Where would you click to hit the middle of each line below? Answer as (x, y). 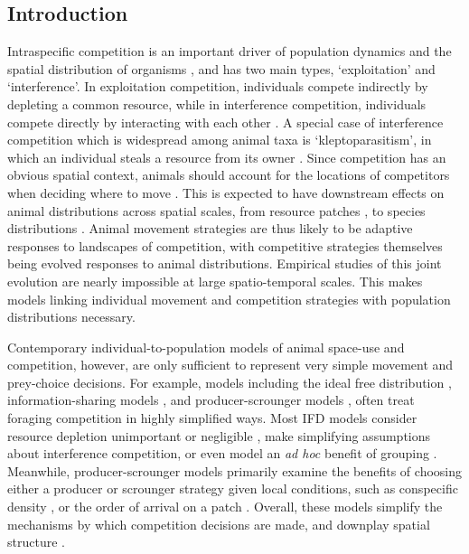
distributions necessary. (71, 317)
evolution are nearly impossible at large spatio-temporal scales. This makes (215, 281)
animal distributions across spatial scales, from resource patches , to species (216, 210)
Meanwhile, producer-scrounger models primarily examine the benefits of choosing (235, 470)
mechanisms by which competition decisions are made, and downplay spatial (219, 524)
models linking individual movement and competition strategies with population (229, 299)
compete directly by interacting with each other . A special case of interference (225, 122)
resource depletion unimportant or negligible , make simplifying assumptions (219, 435)
